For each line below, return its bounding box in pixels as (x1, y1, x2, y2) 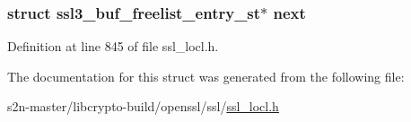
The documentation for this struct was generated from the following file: (7, 66, 405, 85)
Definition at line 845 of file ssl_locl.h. (7, 37, 219, 56)
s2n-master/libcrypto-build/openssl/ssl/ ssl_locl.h (7, 97, 279, 116)
